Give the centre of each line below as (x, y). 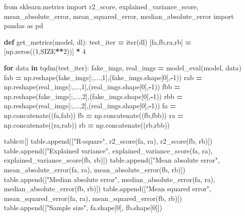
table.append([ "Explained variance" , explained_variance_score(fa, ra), (108, 150)
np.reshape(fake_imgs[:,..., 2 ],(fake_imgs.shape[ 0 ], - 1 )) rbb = (93, 96)
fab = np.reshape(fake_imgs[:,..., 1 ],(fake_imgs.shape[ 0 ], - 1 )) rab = (103, 77)
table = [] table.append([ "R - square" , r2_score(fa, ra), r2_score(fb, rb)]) (108, 141)
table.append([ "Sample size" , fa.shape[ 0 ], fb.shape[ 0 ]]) (83, 208)
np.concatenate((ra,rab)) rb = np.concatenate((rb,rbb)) (87, 125)
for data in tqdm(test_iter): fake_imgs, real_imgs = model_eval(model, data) (123, 67)
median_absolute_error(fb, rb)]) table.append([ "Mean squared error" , (108, 189)
